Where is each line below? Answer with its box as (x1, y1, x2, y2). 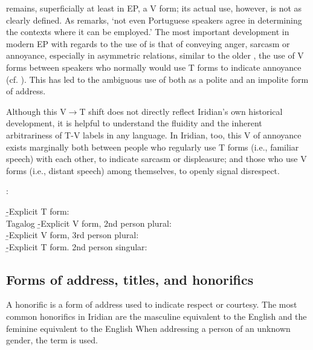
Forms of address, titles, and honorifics (6, 270, 254, 288)
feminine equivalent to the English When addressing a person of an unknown (6, 322, 291, 334)
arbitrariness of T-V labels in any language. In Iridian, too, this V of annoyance (6, 128, 302, 141)
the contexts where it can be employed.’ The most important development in (6, 25, 289, 38)
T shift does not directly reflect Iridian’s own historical (79, 105, 283, 117)
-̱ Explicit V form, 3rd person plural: (6, 228, 139, 241)
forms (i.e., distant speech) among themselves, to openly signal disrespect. (6, 164, 280, 177)
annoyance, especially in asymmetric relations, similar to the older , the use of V (6, 49, 304, 62)
